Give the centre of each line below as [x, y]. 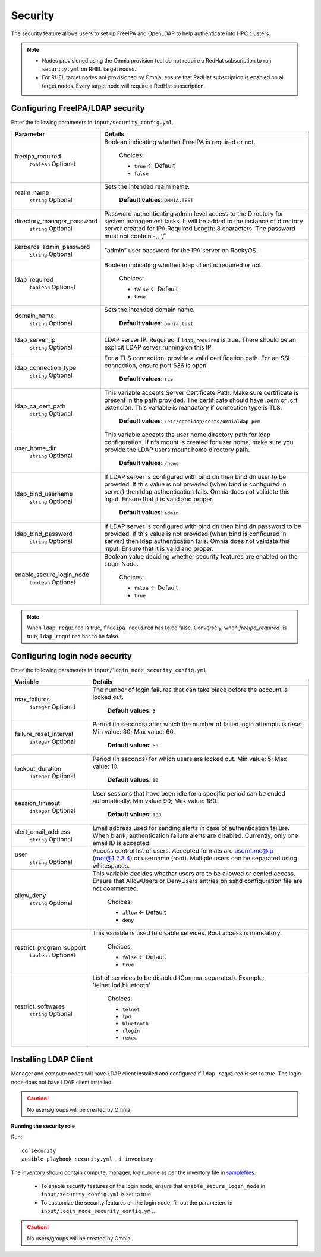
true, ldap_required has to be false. [73, 636]
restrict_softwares [40, 1006]
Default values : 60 [133, 745]
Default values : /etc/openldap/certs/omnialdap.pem [190, 421]
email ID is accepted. [122, 843]
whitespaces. [111, 865]
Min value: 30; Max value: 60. [134, 731]
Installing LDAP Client [52, 1060]
